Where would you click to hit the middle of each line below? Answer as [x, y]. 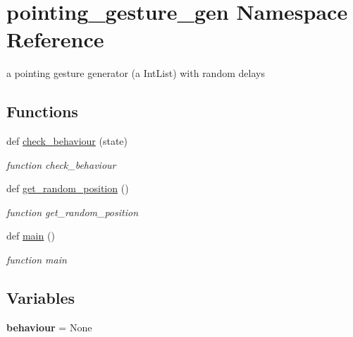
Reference [55, 39]
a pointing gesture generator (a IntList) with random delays [136, 73]
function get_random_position [72, 212]
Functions [42, 111]
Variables [41, 298]
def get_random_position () [68, 188]
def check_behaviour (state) [67, 141]
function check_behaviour [61, 164]
